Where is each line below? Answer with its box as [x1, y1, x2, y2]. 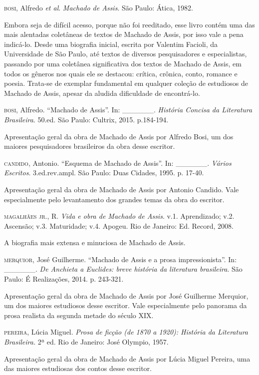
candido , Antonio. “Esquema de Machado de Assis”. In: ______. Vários [4, 157, 232, 168]
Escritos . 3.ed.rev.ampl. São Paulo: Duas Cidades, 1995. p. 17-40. [4, 167, 204, 178]
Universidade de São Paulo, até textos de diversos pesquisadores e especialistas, [4, 48, 247, 59]
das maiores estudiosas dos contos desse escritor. [4, 363, 152, 374]
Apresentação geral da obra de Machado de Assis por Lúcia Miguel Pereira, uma [4, 353, 251, 364]
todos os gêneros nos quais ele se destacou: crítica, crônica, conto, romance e [4, 68, 238, 78]
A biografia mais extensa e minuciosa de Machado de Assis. [4, 237, 186, 248]
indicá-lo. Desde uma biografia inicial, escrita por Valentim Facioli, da [4, 38, 218, 49]
